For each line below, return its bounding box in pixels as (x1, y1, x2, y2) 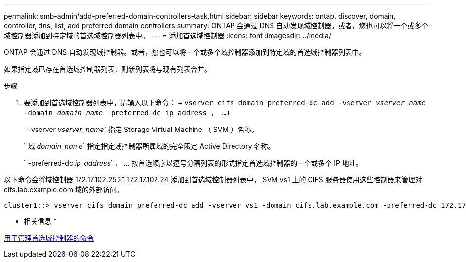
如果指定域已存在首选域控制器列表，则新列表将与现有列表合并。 (4, 65, 211, 73)
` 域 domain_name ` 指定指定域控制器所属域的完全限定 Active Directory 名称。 (24, 142, 275, 150)
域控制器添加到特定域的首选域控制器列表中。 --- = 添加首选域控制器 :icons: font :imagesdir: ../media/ (4, 31, 332, 40)
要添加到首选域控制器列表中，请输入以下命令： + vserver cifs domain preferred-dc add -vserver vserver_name (24, 98, 426, 107)
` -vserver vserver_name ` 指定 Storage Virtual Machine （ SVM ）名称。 (24, 125, 258, 133)
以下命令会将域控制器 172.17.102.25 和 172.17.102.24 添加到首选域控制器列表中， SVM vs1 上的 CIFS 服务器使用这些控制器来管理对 (4, 175, 422, 184)
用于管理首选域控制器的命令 (4, 234, 94, 242)
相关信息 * (24, 217, 57, 225)
